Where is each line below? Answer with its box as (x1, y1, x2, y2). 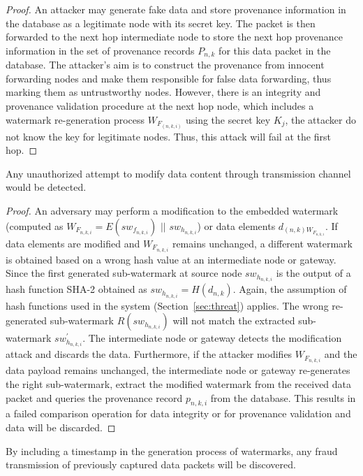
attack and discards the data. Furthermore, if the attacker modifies (6, 347, 292, 361)
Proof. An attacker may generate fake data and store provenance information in (6, 2, 346, 16)
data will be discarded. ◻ (6, 419, 116, 434)
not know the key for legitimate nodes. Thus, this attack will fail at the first (6, 129, 331, 143)
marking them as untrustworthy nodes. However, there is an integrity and (6, 85, 321, 99)
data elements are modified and (6, 236, 140, 250)
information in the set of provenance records (6, 43, 195, 57)
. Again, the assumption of (232, 282, 347, 296)
